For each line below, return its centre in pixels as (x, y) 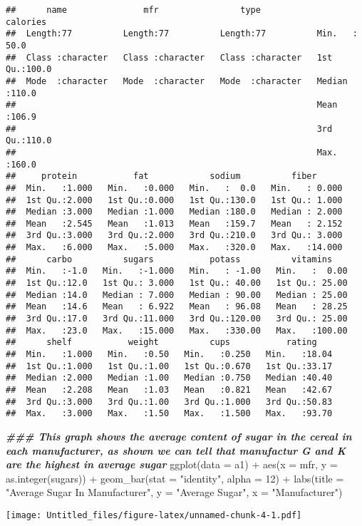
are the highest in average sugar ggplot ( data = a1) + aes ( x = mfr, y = (172, 464)
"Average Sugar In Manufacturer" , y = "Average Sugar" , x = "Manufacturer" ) (174, 492)
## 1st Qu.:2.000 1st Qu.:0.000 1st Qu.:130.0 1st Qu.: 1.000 (174, 200)
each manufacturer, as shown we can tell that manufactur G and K (176, 450)
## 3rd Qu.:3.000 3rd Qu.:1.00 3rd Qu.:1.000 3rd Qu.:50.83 (169, 402)
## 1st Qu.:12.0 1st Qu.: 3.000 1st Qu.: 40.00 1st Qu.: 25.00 (177, 283)
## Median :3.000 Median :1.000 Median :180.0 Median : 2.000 (174, 212)
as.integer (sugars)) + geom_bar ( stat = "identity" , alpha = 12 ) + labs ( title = (175, 478)
